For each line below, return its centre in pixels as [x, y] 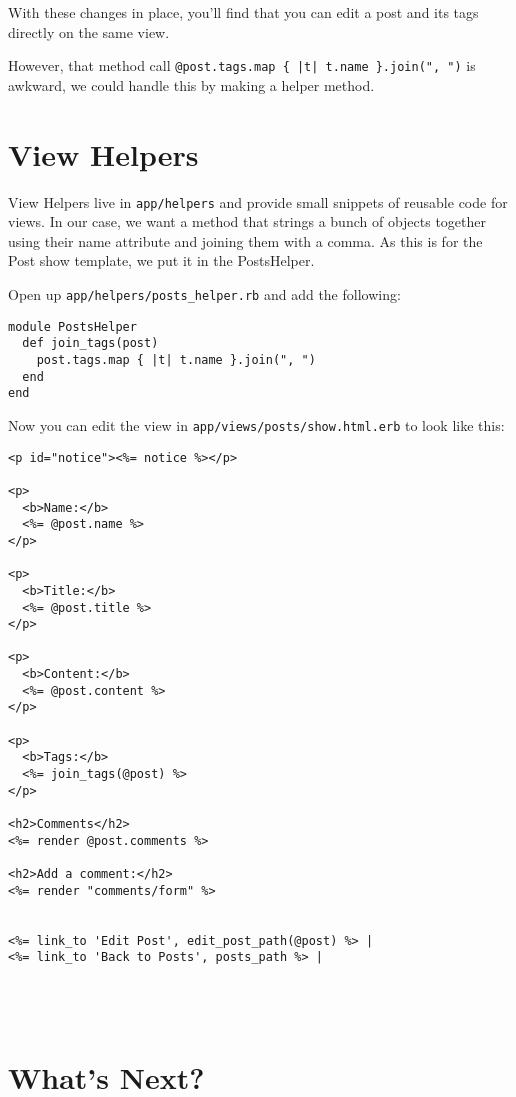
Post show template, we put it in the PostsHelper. [161, 260]
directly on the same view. [89, 31]
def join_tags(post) [90, 343]
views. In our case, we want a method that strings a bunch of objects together [247, 221]
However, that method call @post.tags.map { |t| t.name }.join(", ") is [242, 65]
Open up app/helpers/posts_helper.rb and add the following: [204, 294]
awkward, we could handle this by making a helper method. [191, 84]
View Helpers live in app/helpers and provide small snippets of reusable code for [258, 201]
